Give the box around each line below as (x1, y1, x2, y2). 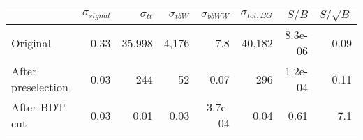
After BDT (11, 99, 65, 116)
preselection (11, 79, 68, 95)
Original (11, 34, 51, 51)
